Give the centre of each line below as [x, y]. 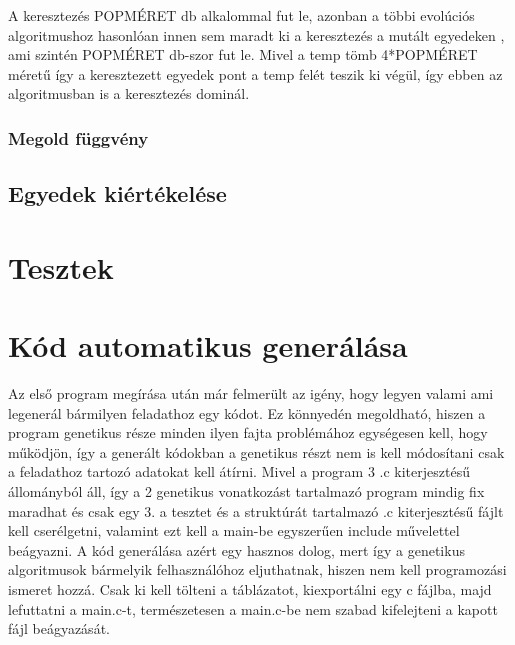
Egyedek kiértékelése [117, 193]
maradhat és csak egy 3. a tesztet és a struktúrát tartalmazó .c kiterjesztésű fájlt [256, 510]
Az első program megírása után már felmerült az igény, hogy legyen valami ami [251, 393]
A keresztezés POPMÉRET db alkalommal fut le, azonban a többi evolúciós [241, 15]
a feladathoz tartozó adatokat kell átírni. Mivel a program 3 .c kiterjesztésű [239, 471]
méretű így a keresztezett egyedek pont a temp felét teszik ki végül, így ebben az [255, 73]
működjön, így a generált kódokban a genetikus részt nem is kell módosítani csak [256, 451]
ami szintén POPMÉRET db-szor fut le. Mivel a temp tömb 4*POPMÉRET [243, 54]
